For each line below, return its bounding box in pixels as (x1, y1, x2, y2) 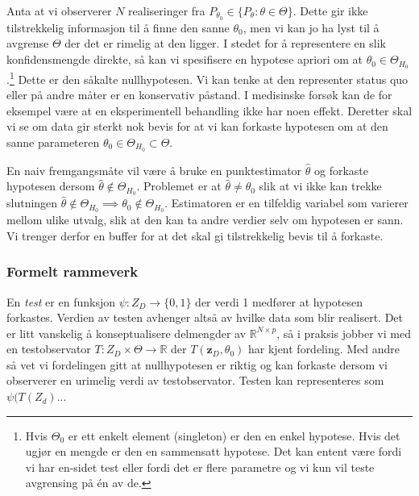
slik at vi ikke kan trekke (259, 177, 382, 194)
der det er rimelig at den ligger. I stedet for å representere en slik (64, 35, 386, 52)
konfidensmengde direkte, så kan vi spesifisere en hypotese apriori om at (6, 51, 363, 68)
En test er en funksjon (6, 293, 115, 310)
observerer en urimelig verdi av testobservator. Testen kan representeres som (6, 372, 384, 389)
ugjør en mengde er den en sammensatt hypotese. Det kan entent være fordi (25, 443, 402, 460)
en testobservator (6, 340, 91, 357)
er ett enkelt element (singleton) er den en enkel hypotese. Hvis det (68, 427, 400, 444)
